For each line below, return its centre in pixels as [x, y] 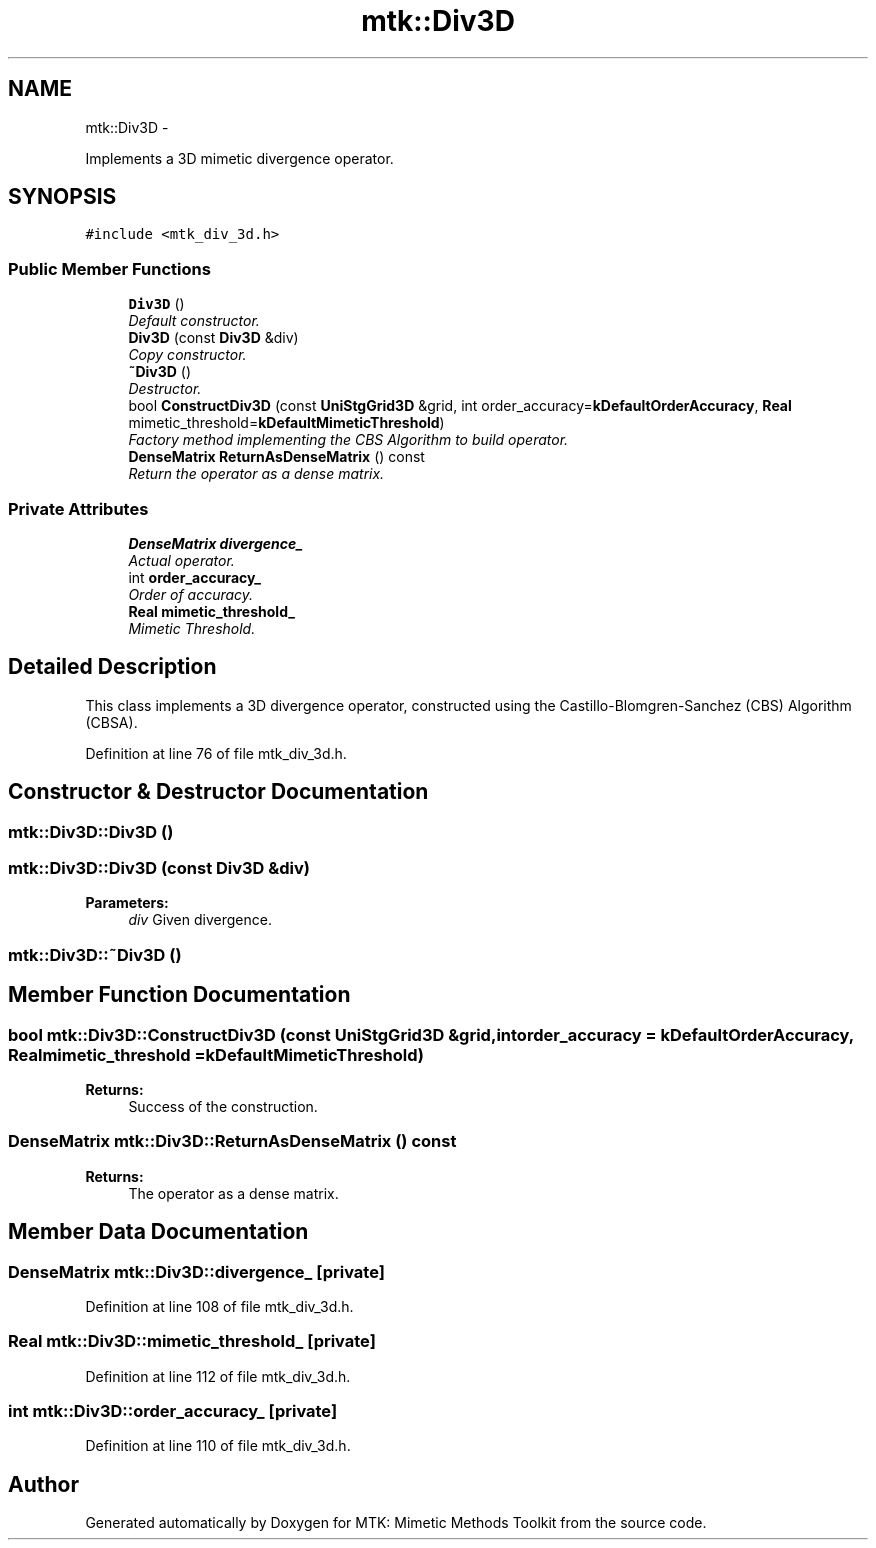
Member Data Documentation [158, 1232]
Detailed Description [112, 667]
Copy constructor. [187, 355]
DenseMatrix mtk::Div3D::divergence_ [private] [196, 1271]
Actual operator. [181, 560]
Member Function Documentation [179, 995]
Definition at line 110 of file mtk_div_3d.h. [218, 1446]
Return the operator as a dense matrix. [256, 474]
